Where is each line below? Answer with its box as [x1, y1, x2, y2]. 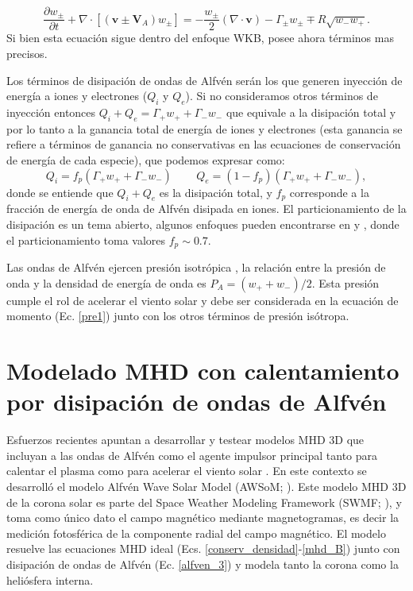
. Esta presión [311, 274, 380, 291]
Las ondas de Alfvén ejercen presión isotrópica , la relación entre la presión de [6, 259, 386, 276]
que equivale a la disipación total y [226, 104, 396, 121]
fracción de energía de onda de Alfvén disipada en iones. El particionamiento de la [6, 200, 407, 217]
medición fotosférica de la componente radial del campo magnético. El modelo [6, 524, 386, 541]
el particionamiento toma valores [6, 231, 166, 248]
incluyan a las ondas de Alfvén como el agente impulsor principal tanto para [6, 446, 378, 463]
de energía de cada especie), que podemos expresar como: [6, 152, 285, 168]
